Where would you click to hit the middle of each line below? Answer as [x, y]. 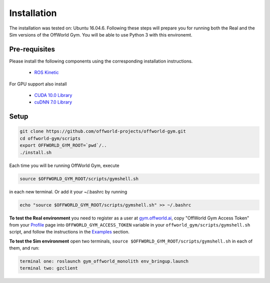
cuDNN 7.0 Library [53, 102]
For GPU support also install [38, 84]
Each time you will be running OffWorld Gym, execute [64, 165]
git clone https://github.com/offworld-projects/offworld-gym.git [103, 131]
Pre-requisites [32, 49]
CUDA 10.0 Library [53, 95]
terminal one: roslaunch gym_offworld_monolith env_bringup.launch [104, 261]
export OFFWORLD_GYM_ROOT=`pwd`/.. [63, 145]
